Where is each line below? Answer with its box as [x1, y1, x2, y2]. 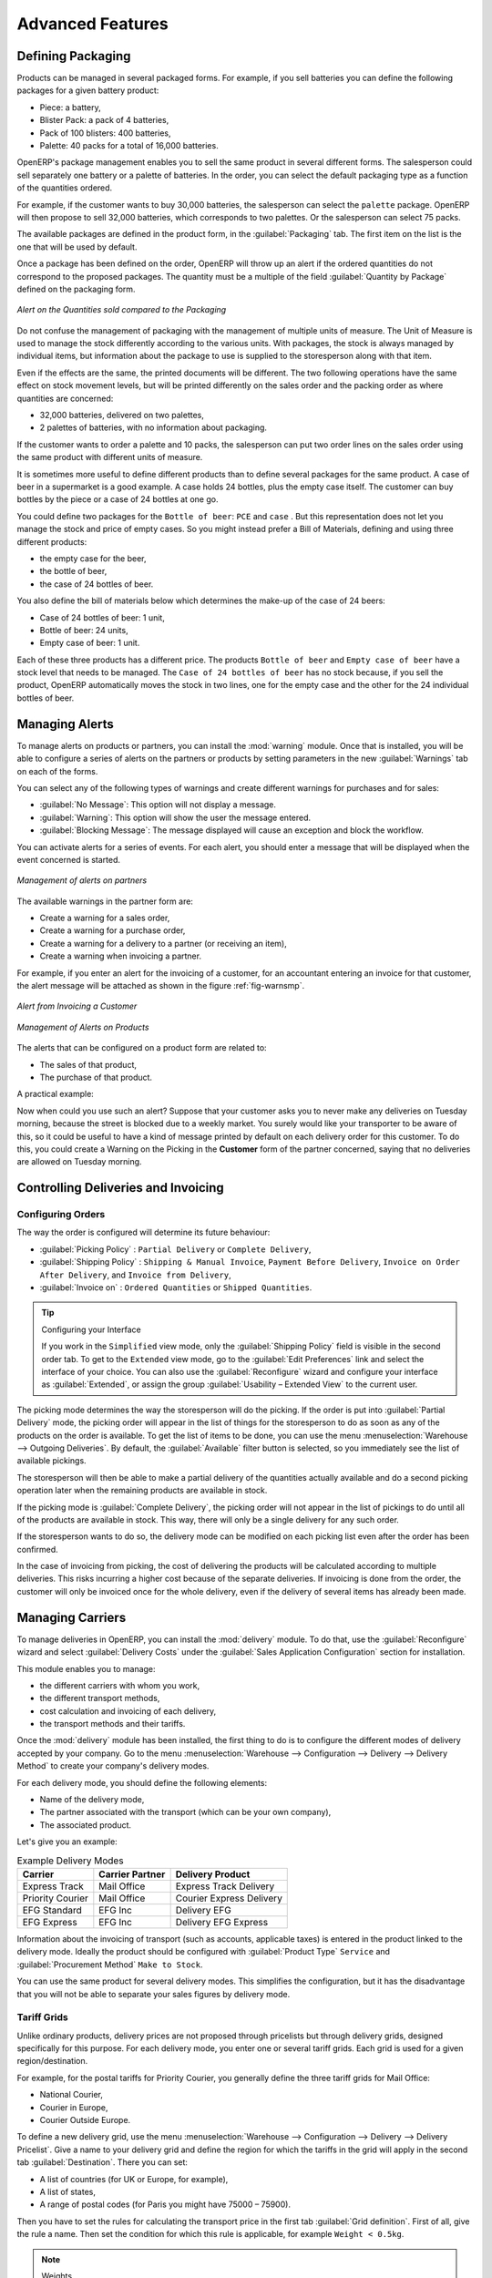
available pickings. [16, 1455, 87, 1466]
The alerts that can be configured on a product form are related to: [16, 1042, 268, 1053]
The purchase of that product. [39, 1072, 153, 1083]
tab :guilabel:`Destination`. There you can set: [16, 2157, 189, 2168]
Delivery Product [175, 1868, 251, 1881]
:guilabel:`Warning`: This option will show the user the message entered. [39, 812, 312, 823]
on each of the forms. [16, 765, 98, 776]
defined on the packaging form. [16, 283, 136, 294]
